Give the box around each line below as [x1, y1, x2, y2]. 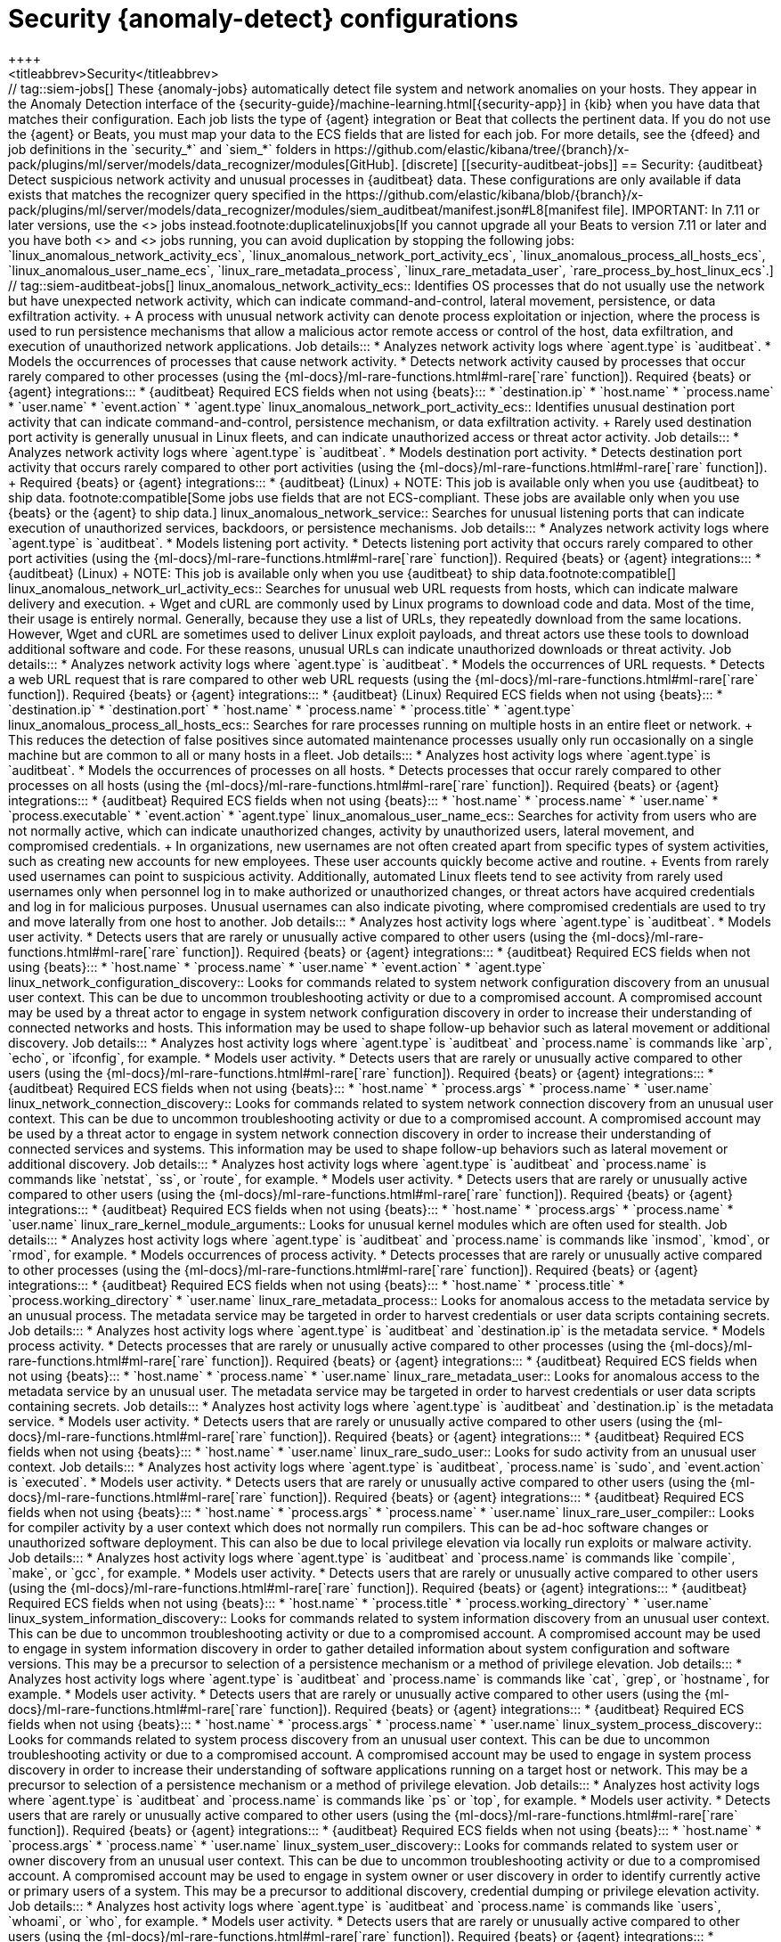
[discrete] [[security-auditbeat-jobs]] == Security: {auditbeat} [402, 156, 763, 172]
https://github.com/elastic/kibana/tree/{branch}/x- [334, 141, 630, 157]
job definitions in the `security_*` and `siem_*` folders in [8, 141, 331, 157]
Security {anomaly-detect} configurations [8, 4, 518, 34]
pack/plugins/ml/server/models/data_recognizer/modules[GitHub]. [8, 156, 399, 172]
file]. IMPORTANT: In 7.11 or [602, 201, 760, 217]
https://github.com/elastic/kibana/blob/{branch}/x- [345, 186, 644, 202]
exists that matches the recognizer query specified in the [8, 186, 342, 202]
